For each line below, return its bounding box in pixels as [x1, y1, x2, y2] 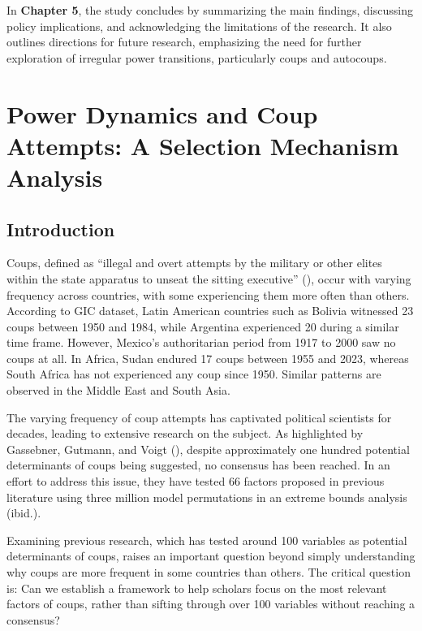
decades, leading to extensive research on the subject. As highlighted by [6, 425, 364, 442]
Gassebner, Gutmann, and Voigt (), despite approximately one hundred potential [6, 440, 410, 457]
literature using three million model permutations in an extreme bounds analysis [6, 488, 407, 505]
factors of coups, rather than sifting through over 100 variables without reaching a [6, 595, 416, 612]
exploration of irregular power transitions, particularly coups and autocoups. [6, 49, 387, 66]
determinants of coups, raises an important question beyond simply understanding [6, 547, 416, 564]
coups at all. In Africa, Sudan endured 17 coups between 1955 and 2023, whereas [6, 349, 409, 366]
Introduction [6, 216, 115, 241]
